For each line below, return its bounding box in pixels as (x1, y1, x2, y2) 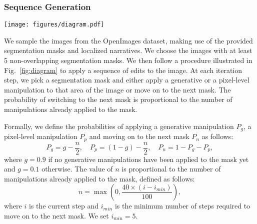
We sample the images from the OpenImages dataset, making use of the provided (4, 35, 253, 45)
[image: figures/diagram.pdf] (4, 21, 104, 28)
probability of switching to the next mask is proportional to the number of (4, 94, 232, 104)
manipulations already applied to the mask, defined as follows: (4, 173, 195, 183)
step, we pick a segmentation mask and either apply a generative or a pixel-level (4, 74, 249, 85)
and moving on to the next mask (89, 131, 189, 141)
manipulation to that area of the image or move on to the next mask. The (4, 84, 231, 94)
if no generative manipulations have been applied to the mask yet (48, 153, 249, 164)
